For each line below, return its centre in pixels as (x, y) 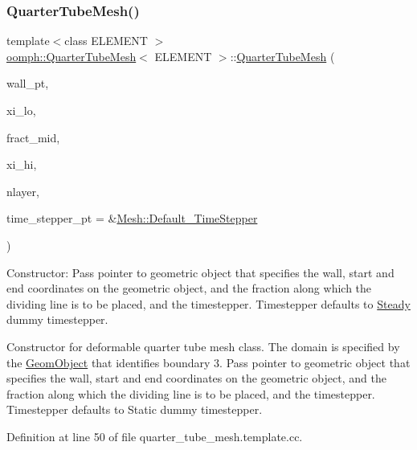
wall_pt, (28, 83)
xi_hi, (22, 164)
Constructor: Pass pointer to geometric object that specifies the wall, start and (200, 272)
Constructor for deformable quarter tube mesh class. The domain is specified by (203, 346)
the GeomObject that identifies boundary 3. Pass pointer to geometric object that (208, 362)
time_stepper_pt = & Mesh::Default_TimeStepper (132, 218)
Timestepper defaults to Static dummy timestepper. (135, 409)
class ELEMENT (106, 41)
